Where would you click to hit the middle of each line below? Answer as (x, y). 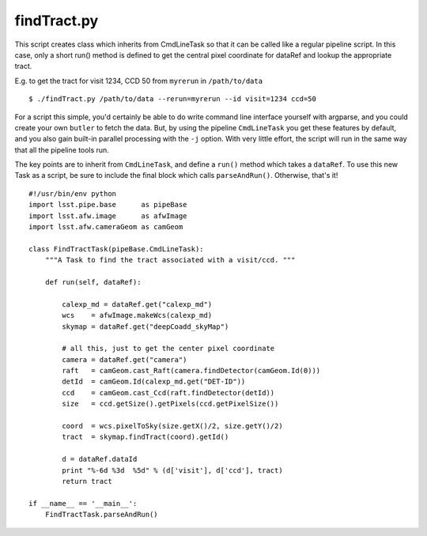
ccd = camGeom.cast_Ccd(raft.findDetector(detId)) (168, 393)
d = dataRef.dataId (100, 459)
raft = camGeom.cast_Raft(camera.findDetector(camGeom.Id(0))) (191, 371)
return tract (87, 481)
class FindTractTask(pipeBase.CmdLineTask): (117, 249)
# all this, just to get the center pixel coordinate (168, 349)
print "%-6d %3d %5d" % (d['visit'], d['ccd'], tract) (173, 470)
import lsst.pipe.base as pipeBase (108, 205)
